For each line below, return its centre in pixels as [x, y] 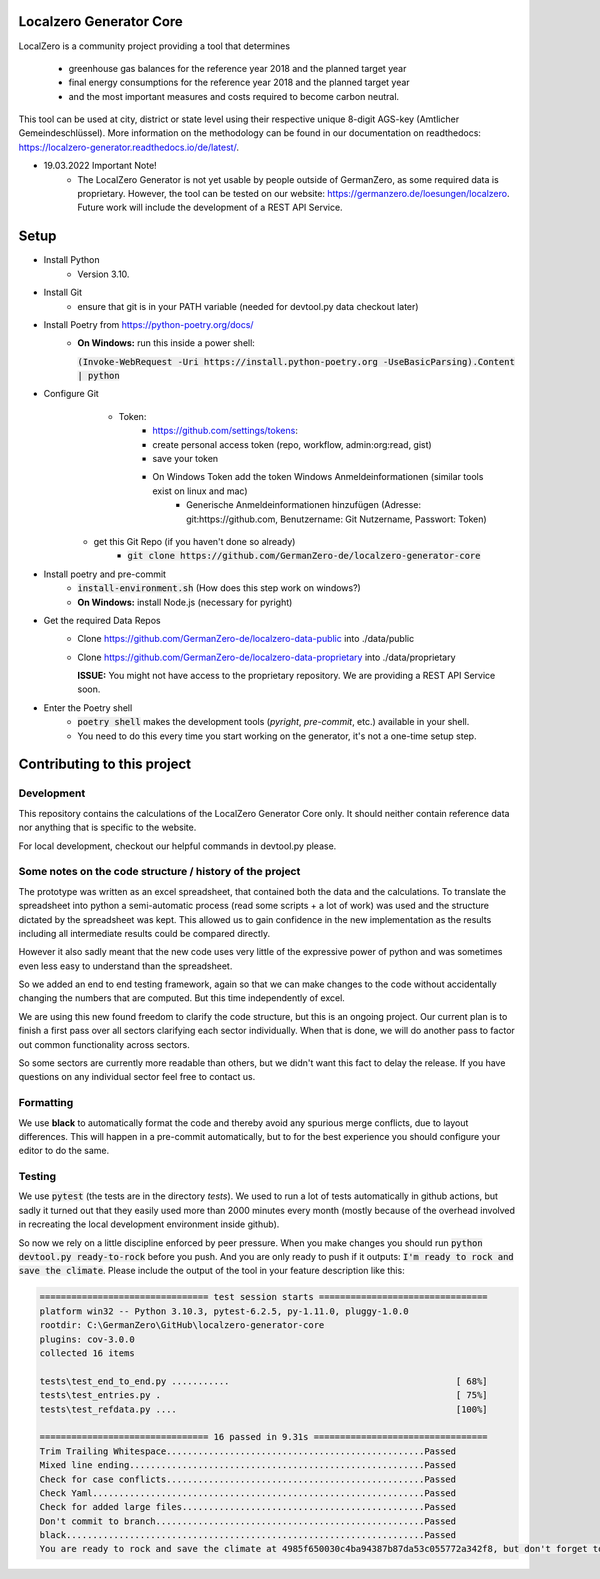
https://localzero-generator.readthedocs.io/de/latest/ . [129, 147]
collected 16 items [87, 1353]
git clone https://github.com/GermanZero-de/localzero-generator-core [304, 556]
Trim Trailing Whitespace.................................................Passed [248, 1451]
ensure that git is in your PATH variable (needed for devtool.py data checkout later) [248, 306]
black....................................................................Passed [248, 1535]
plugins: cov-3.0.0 [87, 1339]
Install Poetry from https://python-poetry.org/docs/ [148, 324]
